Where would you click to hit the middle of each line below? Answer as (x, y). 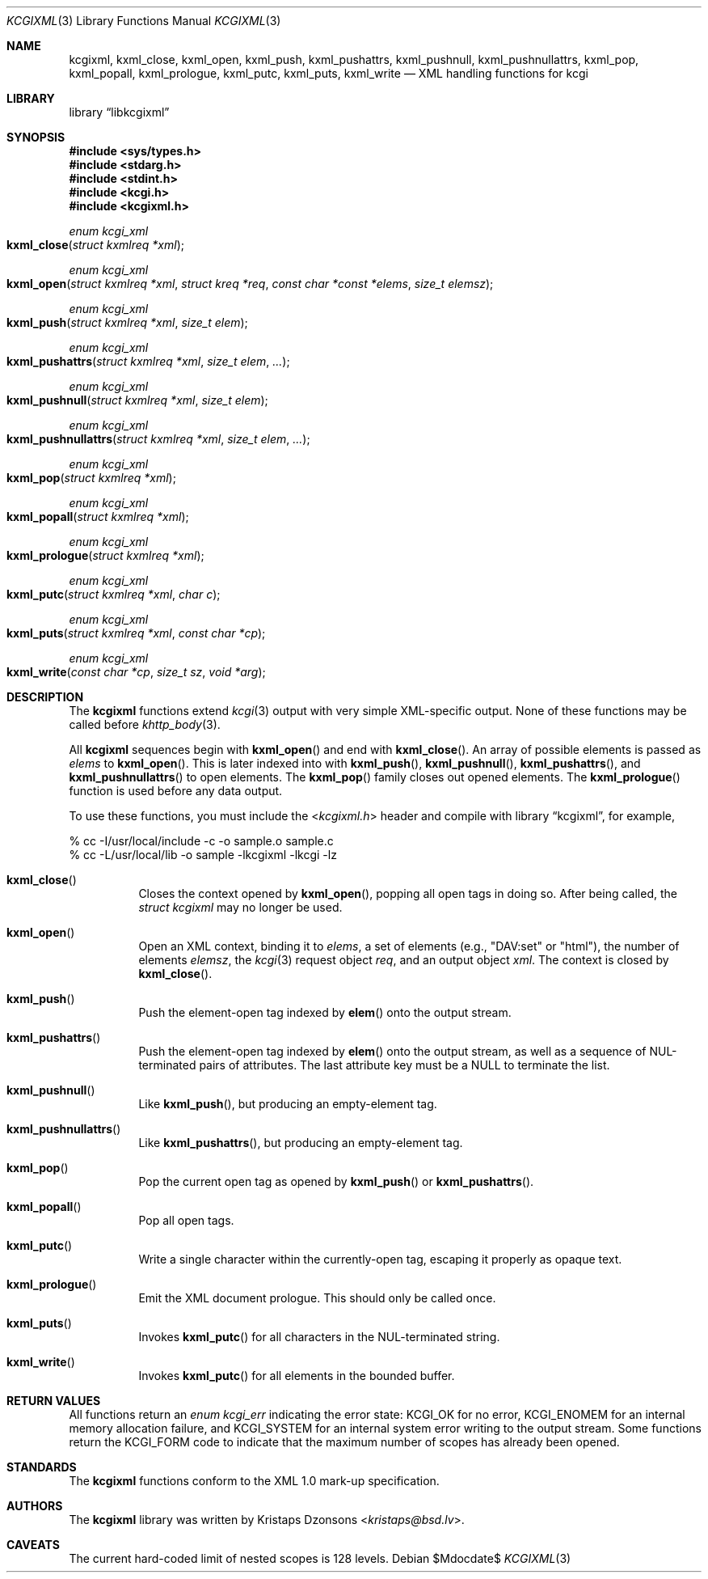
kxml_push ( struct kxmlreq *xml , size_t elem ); (127, 322)
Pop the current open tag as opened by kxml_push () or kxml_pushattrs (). (336, 1181)
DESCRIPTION (45, 697)
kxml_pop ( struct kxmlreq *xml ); (91, 478)
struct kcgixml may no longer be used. (240, 907)
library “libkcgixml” (119, 112)
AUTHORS (35, 1506)
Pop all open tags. (186, 1220)
